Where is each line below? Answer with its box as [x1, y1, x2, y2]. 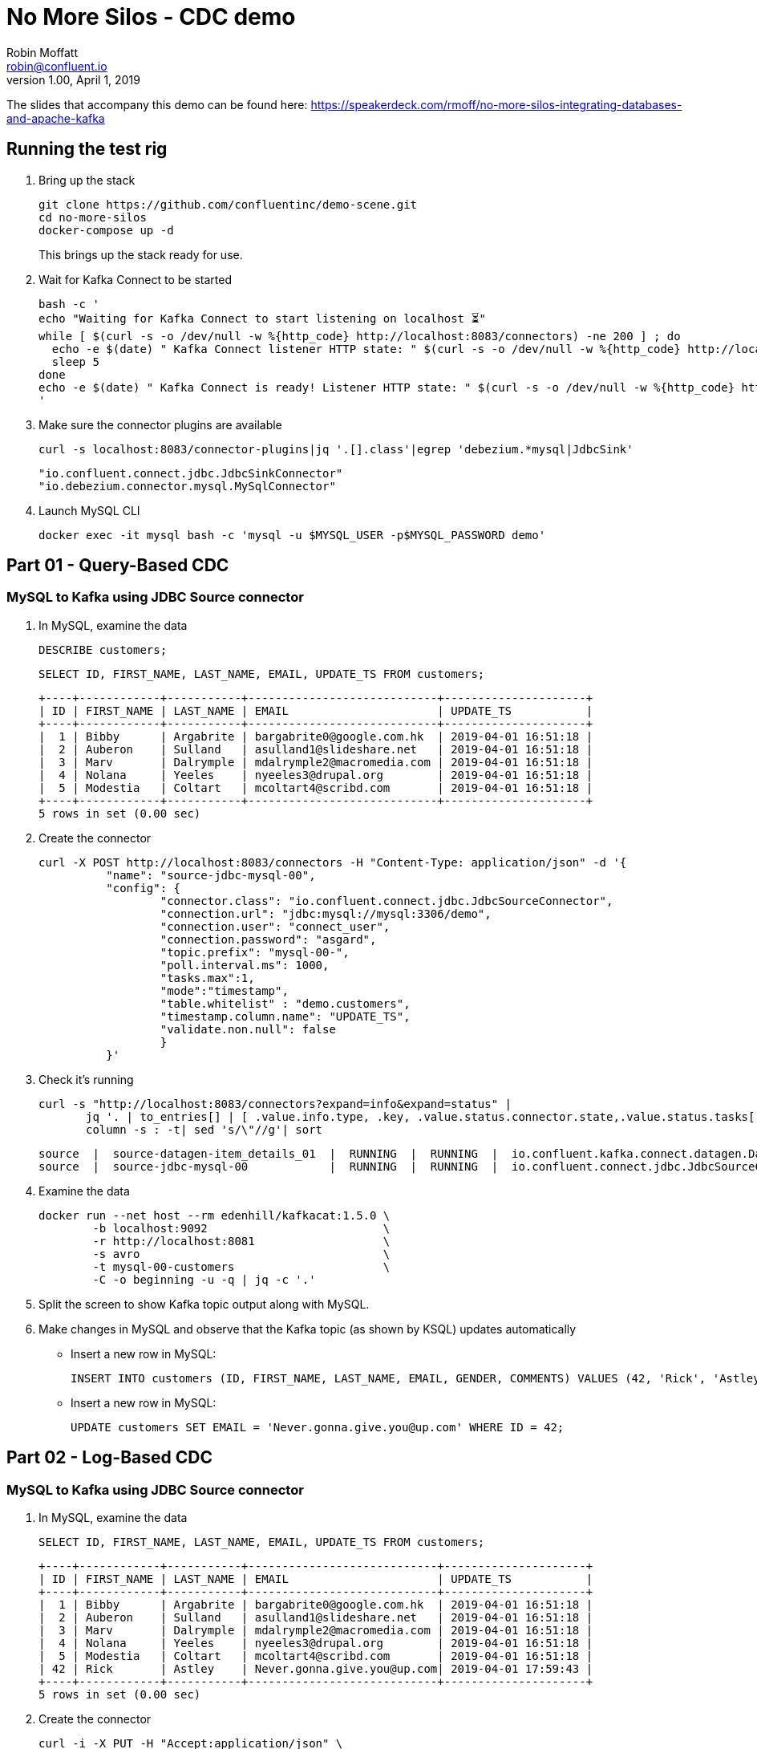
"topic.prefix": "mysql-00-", [160, 945, 350, 959]
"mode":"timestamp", [160, 984, 289, 997]
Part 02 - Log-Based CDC [6, 1447, 213, 1468]
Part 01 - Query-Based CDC [6, 555, 229, 576]
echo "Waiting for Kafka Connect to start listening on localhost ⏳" [38, 311, 487, 325]
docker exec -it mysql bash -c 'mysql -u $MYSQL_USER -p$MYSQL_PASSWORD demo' [38, 528, 546, 542]
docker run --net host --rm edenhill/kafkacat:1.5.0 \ [38, 1208, 391, 1222]
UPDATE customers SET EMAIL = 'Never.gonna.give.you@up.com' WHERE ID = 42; [71, 1420, 565, 1434]
